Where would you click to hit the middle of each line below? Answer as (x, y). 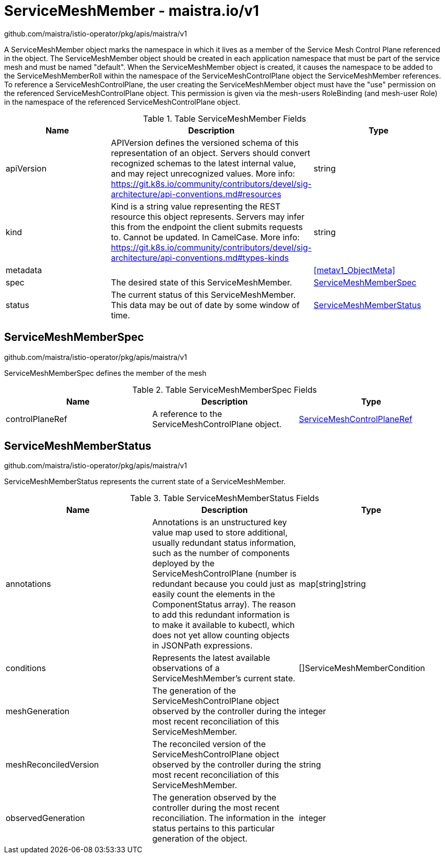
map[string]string (332, 584)
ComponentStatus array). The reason (224, 605)
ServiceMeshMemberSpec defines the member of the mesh (105, 373)
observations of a (186, 668)
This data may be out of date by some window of (205, 305)
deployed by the (183, 564)
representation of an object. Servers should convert (211, 153)
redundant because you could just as (224, 584)
